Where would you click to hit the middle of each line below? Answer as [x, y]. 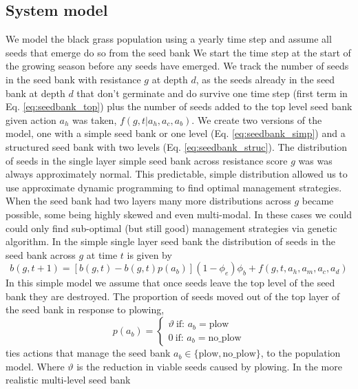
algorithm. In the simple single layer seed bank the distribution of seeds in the [170, 241]
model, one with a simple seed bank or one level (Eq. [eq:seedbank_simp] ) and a [176, 133]
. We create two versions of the [257, 119]
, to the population [301, 353]
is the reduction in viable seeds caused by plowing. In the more [209, 366]
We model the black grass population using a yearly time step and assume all [169, 39]
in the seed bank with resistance [73, 79]
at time [102, 254]
